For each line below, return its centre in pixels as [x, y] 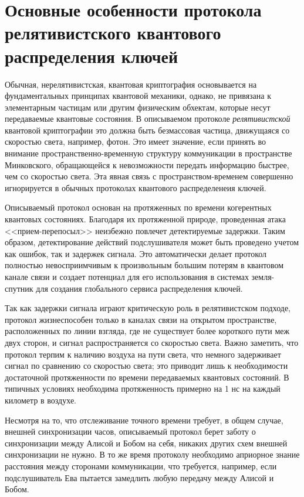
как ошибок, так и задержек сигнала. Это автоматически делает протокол [136, 253]
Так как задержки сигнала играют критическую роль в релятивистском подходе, [148, 308]
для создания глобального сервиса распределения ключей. [139, 288]
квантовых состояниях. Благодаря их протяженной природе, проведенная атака [145, 219]
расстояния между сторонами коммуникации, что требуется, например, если [141, 466]
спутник [19, 288]
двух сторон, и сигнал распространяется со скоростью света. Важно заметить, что [152, 342]
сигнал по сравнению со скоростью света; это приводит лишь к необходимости [146, 366]
